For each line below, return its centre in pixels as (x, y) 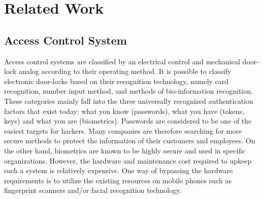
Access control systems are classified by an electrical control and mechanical (122, 61)
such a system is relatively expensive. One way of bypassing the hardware (119, 170)
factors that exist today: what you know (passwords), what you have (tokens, (124, 111)
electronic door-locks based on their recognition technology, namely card (117, 81)
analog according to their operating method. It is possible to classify (125, 71)
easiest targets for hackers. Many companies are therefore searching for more (123, 130)
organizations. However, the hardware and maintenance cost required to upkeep (128, 160)
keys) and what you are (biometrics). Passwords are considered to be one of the (128, 121)
